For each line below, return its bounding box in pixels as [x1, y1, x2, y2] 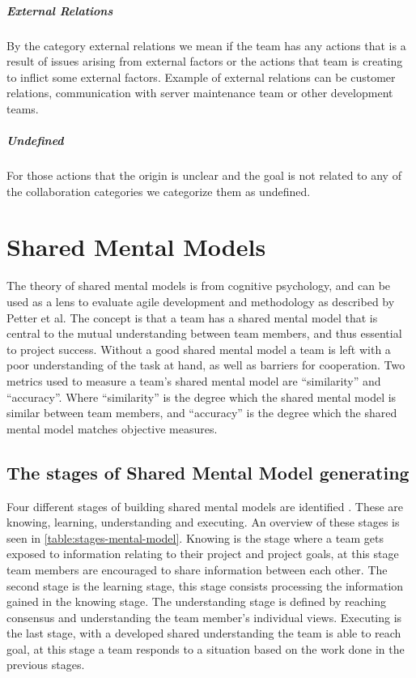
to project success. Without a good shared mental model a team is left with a [6, 340, 391, 357]
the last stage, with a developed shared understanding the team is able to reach [6, 625, 401, 642]
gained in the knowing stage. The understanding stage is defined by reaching [6, 593, 387, 610]
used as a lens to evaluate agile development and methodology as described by [6, 293, 395, 309]
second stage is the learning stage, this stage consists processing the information [6, 577, 404, 594]
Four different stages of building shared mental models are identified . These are [6, 497, 403, 514]
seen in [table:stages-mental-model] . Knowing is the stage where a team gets [6, 529, 384, 546]
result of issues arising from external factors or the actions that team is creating [6, 53, 403, 70]
